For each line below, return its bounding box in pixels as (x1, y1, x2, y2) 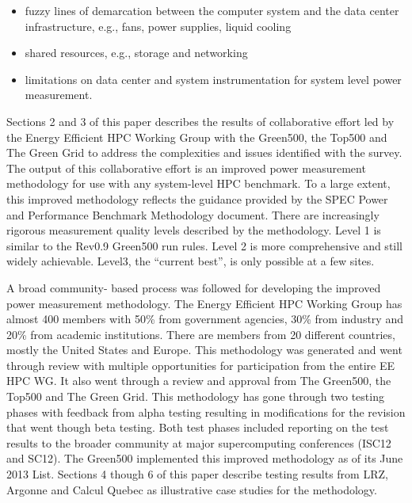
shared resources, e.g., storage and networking (25, 44, 248, 61)
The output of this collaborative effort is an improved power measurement (6, 159, 366, 176)
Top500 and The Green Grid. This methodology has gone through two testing (6, 388, 384, 405)
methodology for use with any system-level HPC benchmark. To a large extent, (6, 175, 391, 192)
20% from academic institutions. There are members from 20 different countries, (6, 326, 395, 342)
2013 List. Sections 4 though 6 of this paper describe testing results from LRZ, (6, 466, 388, 482)
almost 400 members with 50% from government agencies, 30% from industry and (6, 311, 403, 327)
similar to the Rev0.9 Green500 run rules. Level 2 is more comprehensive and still (6, 237, 403, 253)
